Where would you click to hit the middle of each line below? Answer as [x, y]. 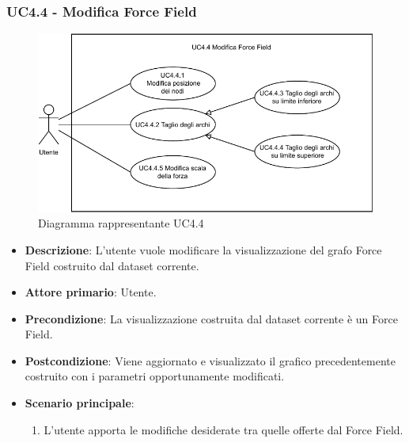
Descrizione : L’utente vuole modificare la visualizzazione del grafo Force [203, 249]
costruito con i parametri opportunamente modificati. [155, 376]
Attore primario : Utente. [91, 292]
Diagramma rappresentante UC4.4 [121, 223]
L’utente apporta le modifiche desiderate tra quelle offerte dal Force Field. [223, 429]
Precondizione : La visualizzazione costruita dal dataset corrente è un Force [211, 318]
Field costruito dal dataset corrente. [112, 265]
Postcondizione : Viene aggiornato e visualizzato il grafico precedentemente [210, 360]
